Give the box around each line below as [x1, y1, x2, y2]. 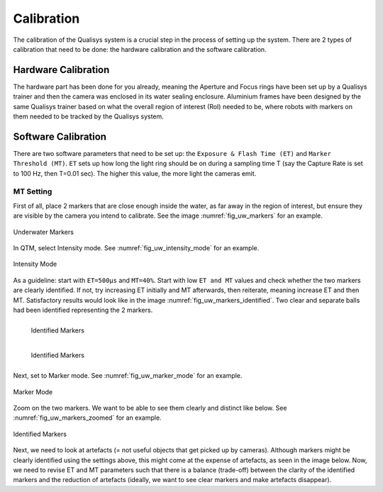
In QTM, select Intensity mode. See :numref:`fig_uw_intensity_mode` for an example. [13, 244, 260, 252]
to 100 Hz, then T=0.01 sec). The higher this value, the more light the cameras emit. [13, 169, 257, 177]
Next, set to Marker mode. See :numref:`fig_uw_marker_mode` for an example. [13, 371, 243, 380]
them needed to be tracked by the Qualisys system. [13, 112, 165, 121]
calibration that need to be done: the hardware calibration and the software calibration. [13, 45, 267, 53]
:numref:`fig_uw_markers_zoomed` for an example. [13, 413, 162, 422]
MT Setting [13, 186, 52, 196]
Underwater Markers [13, 228, 74, 236]
